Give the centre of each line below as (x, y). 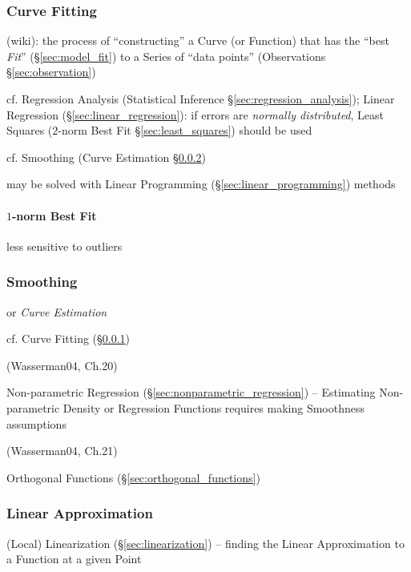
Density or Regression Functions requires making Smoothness (214, 407)
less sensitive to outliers (64, 246)
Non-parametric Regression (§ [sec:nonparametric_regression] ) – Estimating (191, 392)
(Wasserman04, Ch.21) (62, 451)
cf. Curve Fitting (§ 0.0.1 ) (68, 338)
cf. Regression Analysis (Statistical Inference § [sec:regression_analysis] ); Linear (201, 99)
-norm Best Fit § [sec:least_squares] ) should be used (185, 130)
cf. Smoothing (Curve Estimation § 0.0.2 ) (107, 157)
